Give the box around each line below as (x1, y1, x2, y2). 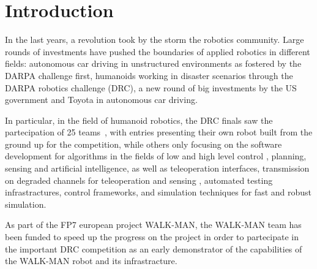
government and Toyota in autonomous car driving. (5, 93, 198, 106)
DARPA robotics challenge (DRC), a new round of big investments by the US (5, 81, 297, 94)
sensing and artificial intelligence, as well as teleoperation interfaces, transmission (5, 162, 310, 175)
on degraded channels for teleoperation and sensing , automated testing (5, 173, 273, 186)
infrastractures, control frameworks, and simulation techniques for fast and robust (5, 186, 312, 199)
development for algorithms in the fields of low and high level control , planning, (5, 150, 307, 162)
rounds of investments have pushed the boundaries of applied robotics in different (5, 45, 310, 58)
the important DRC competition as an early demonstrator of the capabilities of (5, 242, 302, 255)
